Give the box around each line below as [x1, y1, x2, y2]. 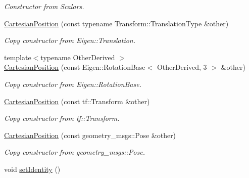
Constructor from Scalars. [4, 1, 84, 11]
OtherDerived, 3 [157, 62, 207, 72]
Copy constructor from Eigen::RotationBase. [4, 78, 141, 89]
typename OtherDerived [40, 52, 115, 62]
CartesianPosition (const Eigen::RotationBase [4, 62, 145, 72]
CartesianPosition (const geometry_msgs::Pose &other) [4, 129, 176, 140]
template [4, 52, 31, 62]
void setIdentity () [4, 163, 61, 174]
